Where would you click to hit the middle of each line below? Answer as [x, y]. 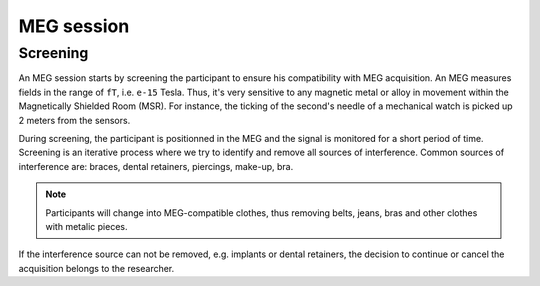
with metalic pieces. [87, 226]
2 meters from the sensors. [74, 120]
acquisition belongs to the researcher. [96, 268]
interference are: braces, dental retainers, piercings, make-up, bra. [156, 166]
